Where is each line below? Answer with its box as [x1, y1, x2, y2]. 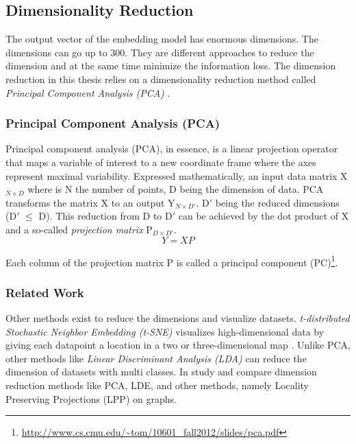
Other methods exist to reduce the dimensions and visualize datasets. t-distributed [5, 311, 350, 325]
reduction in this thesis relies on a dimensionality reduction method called [5, 71, 316, 86]
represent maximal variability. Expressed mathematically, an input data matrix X [5, 168, 348, 183]
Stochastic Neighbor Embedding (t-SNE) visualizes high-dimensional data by [5, 324, 325, 338]
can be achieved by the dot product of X [178, 209, 349, 223]
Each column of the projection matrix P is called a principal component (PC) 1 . [5, 253, 338, 269]
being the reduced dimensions [215, 195, 340, 209]
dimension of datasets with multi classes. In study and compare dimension [5, 364, 317, 379]
